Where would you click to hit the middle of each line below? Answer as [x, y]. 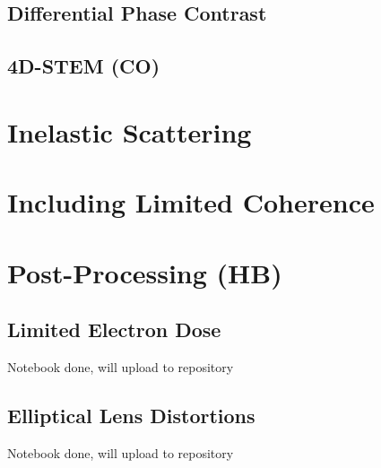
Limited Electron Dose [114, 329]
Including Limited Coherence [191, 202]
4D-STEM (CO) [84, 66]
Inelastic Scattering [130, 131]
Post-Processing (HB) [145, 272]
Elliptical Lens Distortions [131, 415]
